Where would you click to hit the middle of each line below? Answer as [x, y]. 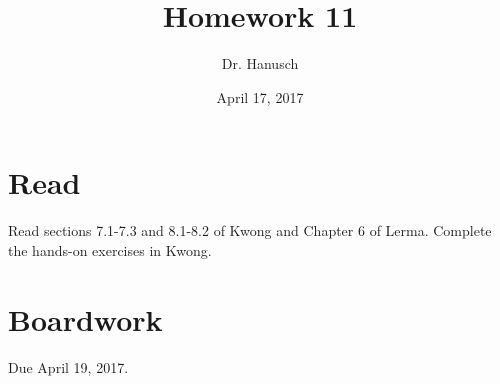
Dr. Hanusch [260, 63]
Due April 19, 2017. [68, 366]
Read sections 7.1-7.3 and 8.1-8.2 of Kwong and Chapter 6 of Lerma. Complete [250, 230]
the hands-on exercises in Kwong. [110, 249]
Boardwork [85, 318]
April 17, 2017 [260, 96]
